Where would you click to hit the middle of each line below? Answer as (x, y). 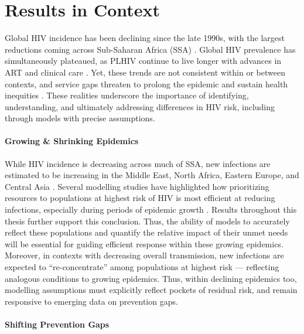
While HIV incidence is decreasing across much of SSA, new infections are (138, 163)
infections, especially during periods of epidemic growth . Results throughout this (151, 209)
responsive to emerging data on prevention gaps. (91, 301)
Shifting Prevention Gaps (57, 324)
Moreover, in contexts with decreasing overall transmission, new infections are (144, 255)
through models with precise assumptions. (80, 118)
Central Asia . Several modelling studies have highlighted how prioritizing (137, 186)
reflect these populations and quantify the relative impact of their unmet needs (146, 232)
